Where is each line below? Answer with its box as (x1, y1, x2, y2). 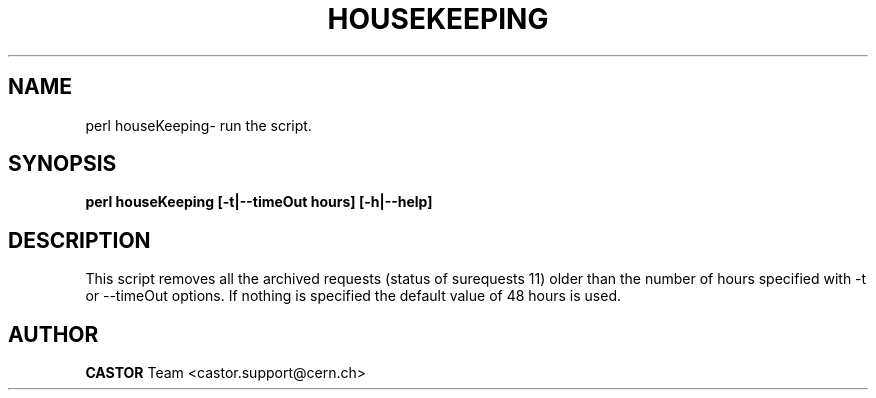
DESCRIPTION (8, 227, 151, 253)
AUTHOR (8, 321, 99, 347)
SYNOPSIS (8, 151, 117, 177)
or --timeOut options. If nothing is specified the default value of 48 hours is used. (85, 287, 621, 305)
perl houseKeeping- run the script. (85, 116, 312, 134)
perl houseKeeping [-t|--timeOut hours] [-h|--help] (85, 193, 433, 211)
